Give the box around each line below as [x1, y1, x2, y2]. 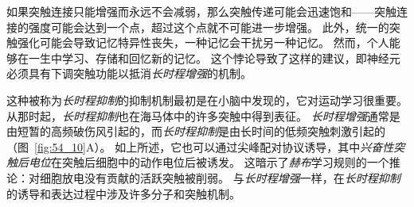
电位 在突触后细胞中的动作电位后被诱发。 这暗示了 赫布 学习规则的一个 [28, 154, 389, 171]
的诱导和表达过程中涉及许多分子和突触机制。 [6, 185, 240, 201]
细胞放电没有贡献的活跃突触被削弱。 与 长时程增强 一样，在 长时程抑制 [39, 169, 400, 186]
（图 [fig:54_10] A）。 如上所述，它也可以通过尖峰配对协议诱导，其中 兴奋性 [6, 138, 394, 155]
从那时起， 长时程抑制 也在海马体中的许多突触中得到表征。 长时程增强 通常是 [6, 107, 400, 124]
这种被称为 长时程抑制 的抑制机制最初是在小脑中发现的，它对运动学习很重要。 [6, 91, 408, 108]
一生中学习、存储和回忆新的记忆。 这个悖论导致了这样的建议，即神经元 [28, 49, 400, 66]
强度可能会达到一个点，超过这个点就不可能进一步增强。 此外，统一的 [28, 18, 389, 35]
